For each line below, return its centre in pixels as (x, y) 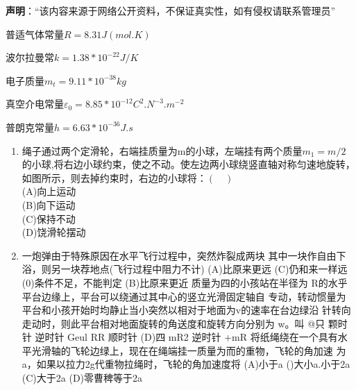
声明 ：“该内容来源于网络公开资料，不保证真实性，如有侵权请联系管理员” (171, 10)
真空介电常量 (35, 104)
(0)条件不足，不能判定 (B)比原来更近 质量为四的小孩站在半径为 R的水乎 (185, 282)
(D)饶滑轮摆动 (54, 232)
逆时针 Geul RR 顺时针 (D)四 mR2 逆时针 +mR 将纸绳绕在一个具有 (186, 337)
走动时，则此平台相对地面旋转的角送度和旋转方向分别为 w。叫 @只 (173, 323)
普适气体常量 (35, 34)
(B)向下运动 (49, 204)
